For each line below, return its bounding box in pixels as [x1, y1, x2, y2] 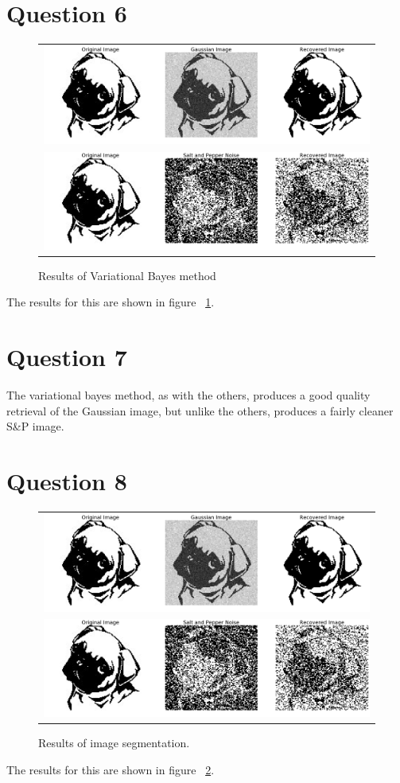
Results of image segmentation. [38, 734, 190, 751]
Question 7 [6, 341, 127, 372]
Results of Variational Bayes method [38, 267, 216, 283]
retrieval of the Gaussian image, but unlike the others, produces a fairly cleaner [6, 402, 394, 419]
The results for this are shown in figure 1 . [6, 294, 215, 310]
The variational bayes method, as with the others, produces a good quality [6, 386, 371, 403]
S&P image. [6, 418, 64, 434]
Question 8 [6, 464, 127, 497]
